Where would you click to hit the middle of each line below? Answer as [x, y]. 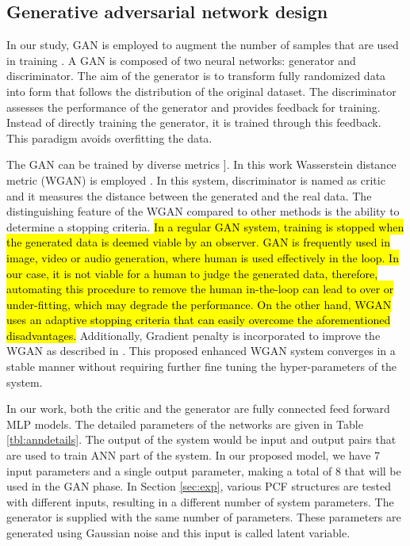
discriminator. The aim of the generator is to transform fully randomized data [196, 76]
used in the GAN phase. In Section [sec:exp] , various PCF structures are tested [199, 486]
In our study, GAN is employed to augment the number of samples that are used [203, 45]
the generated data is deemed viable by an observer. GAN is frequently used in [198, 242]
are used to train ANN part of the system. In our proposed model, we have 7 [194, 455]
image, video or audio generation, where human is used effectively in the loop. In [203, 257]
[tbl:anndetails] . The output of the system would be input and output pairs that [201, 439]
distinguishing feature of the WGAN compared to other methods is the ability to [203, 211]
